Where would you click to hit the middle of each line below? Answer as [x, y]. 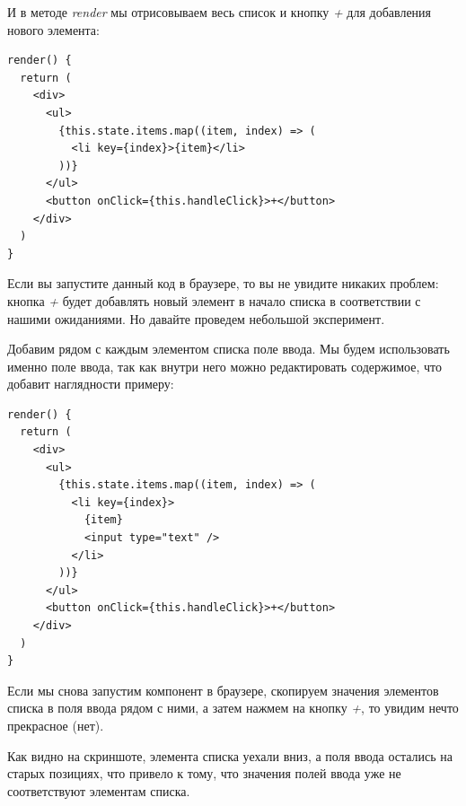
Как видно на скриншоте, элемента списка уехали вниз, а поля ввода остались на [230, 755]
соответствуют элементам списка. [99, 790]
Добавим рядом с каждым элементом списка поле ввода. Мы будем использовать [229, 349]
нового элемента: [53, 29]
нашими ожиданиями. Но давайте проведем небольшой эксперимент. [196, 318]
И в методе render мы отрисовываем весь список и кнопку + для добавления [220, 12]
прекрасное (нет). [56, 725]
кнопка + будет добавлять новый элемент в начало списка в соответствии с [214, 300]
